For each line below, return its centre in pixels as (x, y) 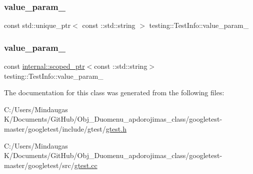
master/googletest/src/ (39, 165)
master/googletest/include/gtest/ (55, 129)
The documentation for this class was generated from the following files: (114, 92)
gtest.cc (86, 165)
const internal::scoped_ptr (44, 66)
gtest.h (116, 129)
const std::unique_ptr (37, 25)
